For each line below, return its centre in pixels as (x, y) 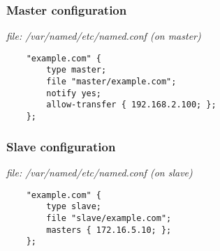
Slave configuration (61, 146)
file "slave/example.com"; (109, 218)
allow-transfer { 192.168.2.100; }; (131, 105)
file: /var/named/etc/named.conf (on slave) (100, 172)
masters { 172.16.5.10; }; (109, 230)
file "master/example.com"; (111, 82)
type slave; (74, 207)
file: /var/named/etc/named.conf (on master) (104, 36)
